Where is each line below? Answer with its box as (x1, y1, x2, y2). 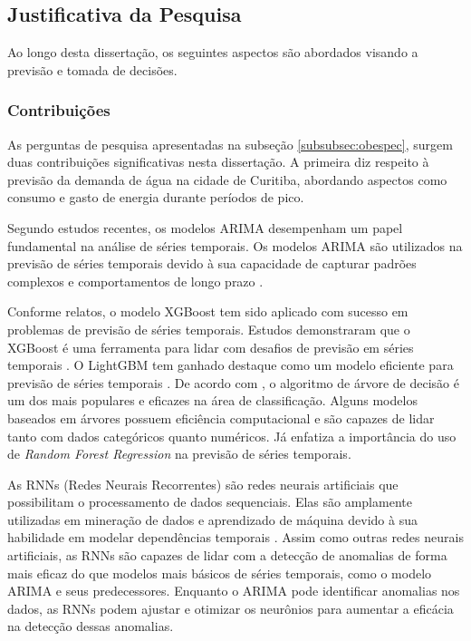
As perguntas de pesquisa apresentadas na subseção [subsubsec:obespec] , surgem (7, 134, 453, 153)
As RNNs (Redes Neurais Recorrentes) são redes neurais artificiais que (7, 474, 399, 493)
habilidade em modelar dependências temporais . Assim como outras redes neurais (7, 528, 464, 547)
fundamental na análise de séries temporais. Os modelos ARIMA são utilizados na (7, 236, 463, 255)
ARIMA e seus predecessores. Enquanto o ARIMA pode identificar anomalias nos (7, 581, 460, 600)
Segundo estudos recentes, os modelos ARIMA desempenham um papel (7, 218, 403, 237)
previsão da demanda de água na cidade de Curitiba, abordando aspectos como (7, 170, 447, 189)
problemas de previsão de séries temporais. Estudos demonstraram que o (7, 319, 410, 338)
